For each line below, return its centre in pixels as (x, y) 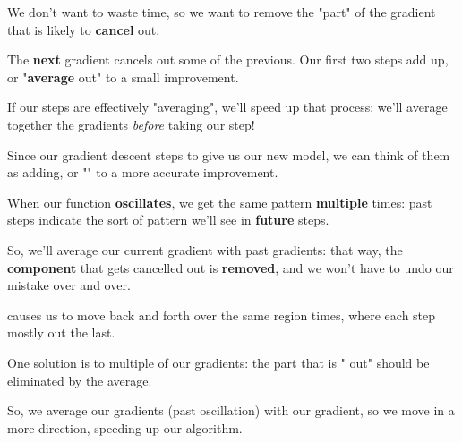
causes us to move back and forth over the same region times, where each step (222, 315)
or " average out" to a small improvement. (123, 77)
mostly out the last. (61, 332)
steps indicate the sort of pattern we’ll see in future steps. (168, 220)
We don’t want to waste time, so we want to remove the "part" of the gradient (222, 12)
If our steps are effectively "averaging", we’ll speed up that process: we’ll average (227, 107)
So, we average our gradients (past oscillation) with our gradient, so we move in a (231, 410)
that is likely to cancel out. (84, 29)
